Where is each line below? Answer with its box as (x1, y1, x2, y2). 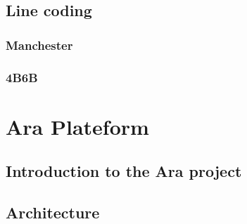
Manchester (6, 36, 73, 53)
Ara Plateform (6, 112, 149, 140)
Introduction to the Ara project (6, 160, 242, 182)
